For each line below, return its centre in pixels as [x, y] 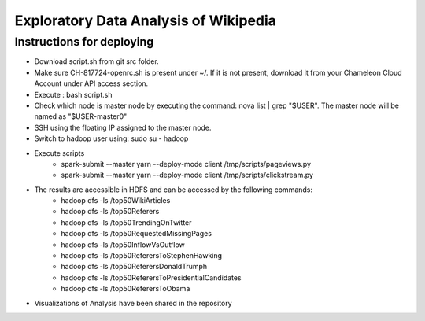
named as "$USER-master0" [81, 116]
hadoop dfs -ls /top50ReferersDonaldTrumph [134, 267]
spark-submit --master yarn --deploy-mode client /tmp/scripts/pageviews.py [186, 164]
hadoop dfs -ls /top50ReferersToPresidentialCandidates [151, 277]
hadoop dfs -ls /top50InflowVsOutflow [123, 245]
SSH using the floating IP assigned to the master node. [123, 127]
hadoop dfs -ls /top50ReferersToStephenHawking [142, 256]
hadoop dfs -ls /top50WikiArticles [116, 201]
